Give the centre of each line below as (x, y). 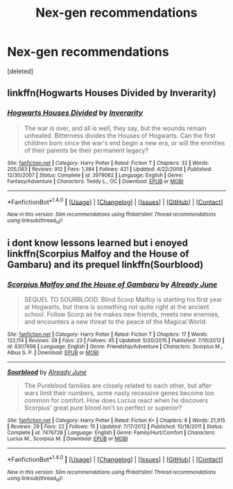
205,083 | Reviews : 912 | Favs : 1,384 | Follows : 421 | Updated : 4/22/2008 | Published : (110, 169)
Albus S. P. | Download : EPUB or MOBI (53, 353)
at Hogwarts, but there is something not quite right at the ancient (116, 307)
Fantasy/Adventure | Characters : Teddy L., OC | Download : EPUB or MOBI (95, 181)
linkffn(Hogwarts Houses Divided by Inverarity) (112, 93)
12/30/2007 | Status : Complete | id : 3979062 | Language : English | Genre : (95, 175)
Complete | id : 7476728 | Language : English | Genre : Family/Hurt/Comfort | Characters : (112, 433)
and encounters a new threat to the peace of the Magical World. (115, 322)
